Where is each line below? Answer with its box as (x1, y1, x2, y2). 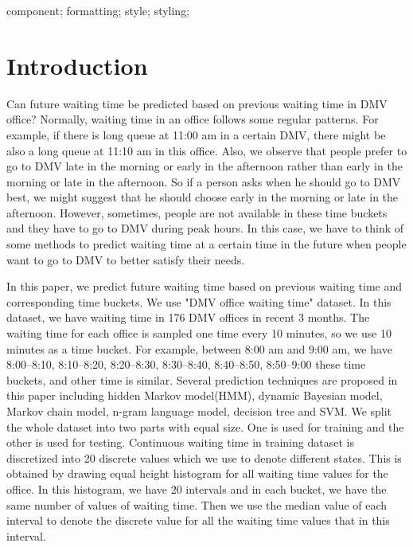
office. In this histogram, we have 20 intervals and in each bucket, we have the (6, 480, 387, 497)
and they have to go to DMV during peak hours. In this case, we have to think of (6, 220, 404, 236)
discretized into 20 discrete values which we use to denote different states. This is (6, 449, 402, 466)
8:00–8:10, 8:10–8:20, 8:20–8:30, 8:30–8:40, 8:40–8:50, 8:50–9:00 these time (6, 356, 366, 373)
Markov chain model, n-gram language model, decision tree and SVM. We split (6, 403, 392, 419)
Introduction (6, 49, 148, 81)
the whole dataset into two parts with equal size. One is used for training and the (6, 418, 404, 435)
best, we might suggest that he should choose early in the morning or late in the (6, 189, 399, 205)
